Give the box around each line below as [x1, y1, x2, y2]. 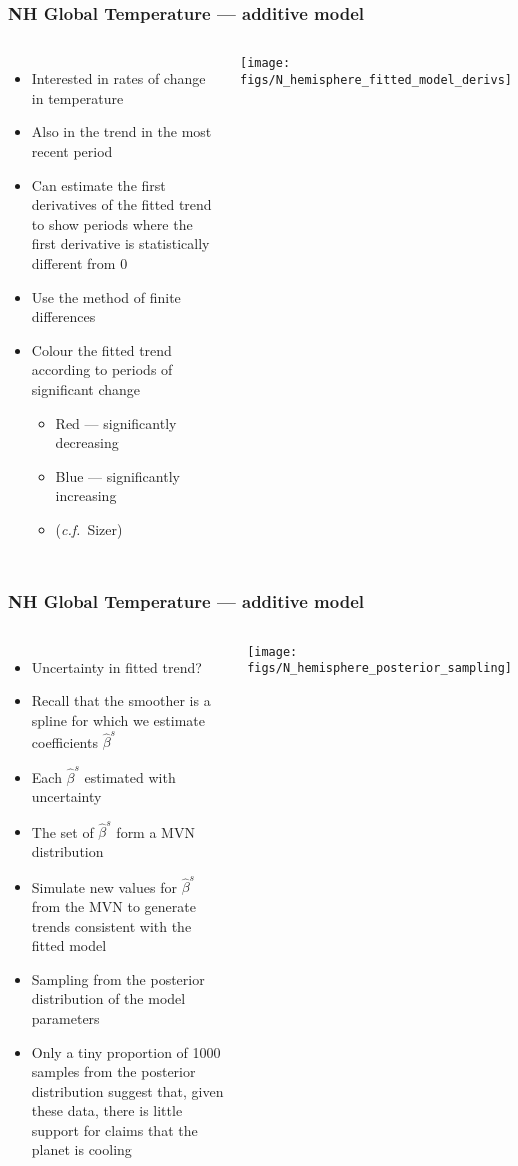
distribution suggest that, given [31, 1080, 224, 1101]
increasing [55, 485, 117, 506]
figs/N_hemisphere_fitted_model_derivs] [239, 72, 513, 87]
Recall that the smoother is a [31, 690, 211, 711]
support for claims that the [31, 1119, 198, 1140]
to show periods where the [31, 213, 193, 234]
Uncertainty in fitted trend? [31, 656, 202, 677]
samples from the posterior [31, 1061, 196, 1082]
